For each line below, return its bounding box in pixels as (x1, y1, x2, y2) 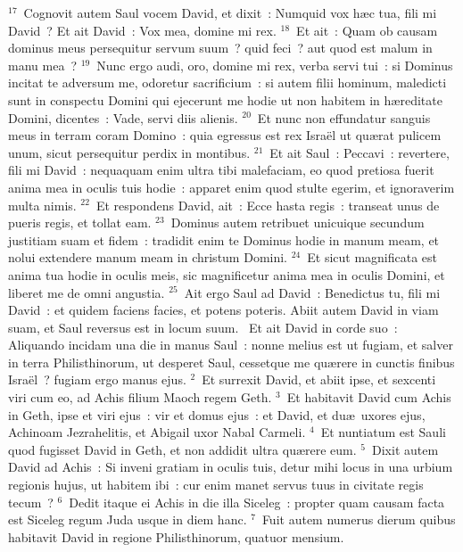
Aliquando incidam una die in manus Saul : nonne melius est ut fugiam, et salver (8, 335, 453, 354)
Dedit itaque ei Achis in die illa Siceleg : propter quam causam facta (69, 492, 445, 511)
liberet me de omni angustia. (8, 283, 165, 301)
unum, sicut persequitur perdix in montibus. (8, 143, 251, 161)
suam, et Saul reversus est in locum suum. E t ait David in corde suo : (8, 317, 398, 336)
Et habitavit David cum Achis (286, 388, 451, 407)
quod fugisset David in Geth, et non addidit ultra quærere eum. (8, 440, 357, 458)
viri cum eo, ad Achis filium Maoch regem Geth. (8, 388, 272, 407)
